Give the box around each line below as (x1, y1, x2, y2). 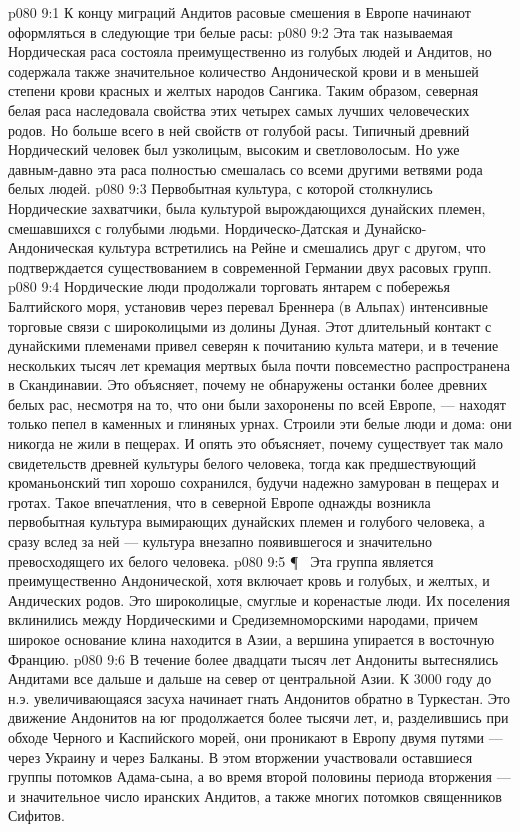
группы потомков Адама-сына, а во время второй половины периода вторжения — (8, 766, 511, 787)
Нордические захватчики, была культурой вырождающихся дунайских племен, (8, 197, 486, 218)
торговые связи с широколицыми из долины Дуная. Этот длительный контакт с (8, 315, 492, 336)
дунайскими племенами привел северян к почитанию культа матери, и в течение (8, 335, 499, 356)
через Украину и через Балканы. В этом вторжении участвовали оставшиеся (8, 746, 473, 767)
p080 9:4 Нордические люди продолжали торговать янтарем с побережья (8, 276, 450, 297)
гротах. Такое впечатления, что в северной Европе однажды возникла (8, 491, 431, 512)
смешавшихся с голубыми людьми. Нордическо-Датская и (8, 217, 361, 238)
